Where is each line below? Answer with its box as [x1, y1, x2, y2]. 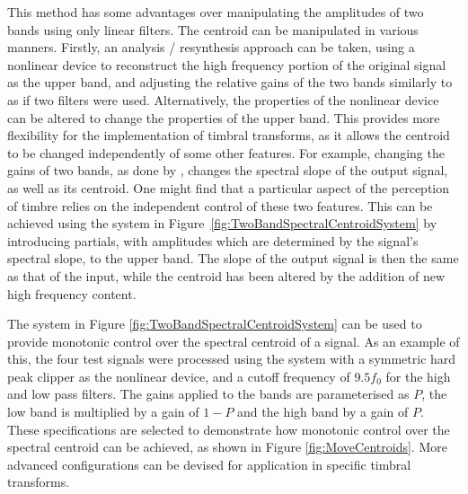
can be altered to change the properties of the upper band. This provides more [7, 108, 440, 127]
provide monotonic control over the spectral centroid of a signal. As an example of [7, 331, 460, 350]
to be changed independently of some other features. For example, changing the [7, 143, 445, 162]
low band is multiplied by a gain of [7, 402, 199, 421]
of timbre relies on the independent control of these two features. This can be [7, 196, 433, 215]
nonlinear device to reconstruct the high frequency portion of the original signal [7, 55, 446, 74]
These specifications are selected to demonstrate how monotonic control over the [7, 419, 450, 438]
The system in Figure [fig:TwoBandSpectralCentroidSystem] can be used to [7, 314, 422, 333]
